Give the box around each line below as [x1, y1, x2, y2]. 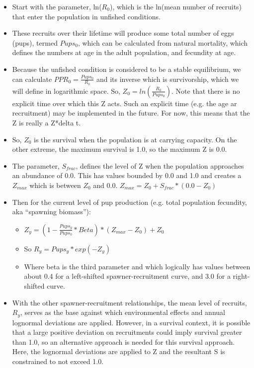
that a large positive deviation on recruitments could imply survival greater [12, 327, 242, 337]
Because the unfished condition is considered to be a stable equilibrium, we [12, 63, 241, 74]
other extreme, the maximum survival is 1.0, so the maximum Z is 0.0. [12, 144, 227, 154]
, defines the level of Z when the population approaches [76, 160, 244, 171]
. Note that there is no [171, 85, 240, 96]
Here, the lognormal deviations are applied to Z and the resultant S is [12, 346, 225, 357]
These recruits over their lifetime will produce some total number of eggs [12, 28, 234, 38]
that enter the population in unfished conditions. [12, 11, 161, 21]
